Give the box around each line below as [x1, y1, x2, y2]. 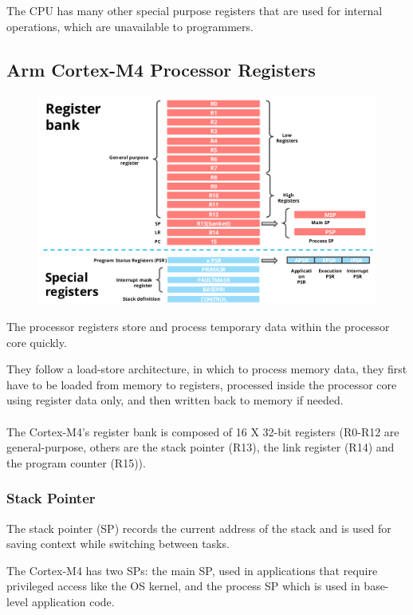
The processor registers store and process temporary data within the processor [6, 318, 390, 335]
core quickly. [6, 333, 67, 350]
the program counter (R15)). [6, 454, 146, 471]
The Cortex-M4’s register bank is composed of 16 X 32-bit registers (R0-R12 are [6, 423, 399, 440]
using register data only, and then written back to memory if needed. [6, 392, 344, 408]
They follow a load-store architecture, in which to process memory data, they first [6, 361, 407, 377]
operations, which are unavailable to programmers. [6, 18, 254, 34]
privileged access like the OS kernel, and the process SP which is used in [6, 578, 360, 594]
